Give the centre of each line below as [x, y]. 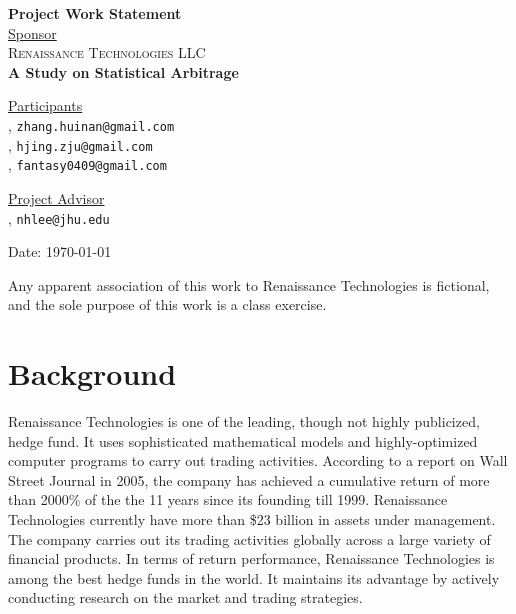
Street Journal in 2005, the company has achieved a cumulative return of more [249, 479]
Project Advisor [56, 197]
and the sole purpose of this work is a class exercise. [167, 304]
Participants [45, 105]
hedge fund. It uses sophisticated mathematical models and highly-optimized [243, 440]
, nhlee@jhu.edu [59, 217]
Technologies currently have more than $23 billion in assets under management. [252, 519]
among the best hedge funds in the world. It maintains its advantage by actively [254, 577]
